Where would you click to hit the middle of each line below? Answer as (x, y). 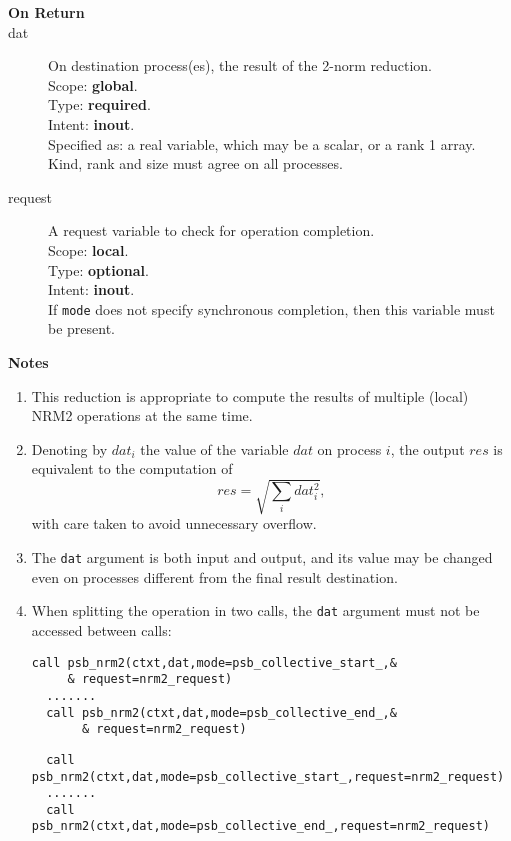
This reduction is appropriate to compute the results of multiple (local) (250, 395)
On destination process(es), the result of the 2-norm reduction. (240, 65)
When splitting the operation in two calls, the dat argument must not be (255, 610)
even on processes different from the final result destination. (214, 576)
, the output (427, 448)
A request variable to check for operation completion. (211, 230)
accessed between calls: (101, 629)
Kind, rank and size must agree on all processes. (195, 163)
